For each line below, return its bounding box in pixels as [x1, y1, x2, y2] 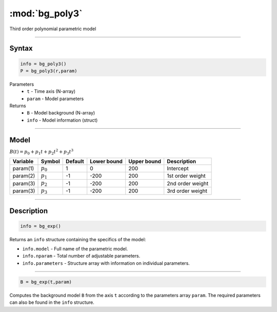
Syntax [9, 44, 33, 53]
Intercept [167, 165, 189, 172]
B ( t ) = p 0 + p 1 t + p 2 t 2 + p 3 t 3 [9, 148, 74, 156]
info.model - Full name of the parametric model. [22, 246, 128, 252]
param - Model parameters [27, 95, 84, 102]
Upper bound [128, 158, 162, 165]
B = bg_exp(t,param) [20, 279, 72, 285]
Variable [12, 158, 34, 165]
